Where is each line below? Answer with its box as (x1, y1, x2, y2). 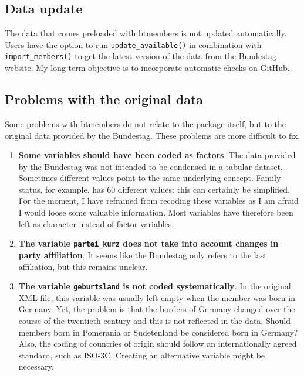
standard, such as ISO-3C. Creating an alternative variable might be (18, 348, 265, 361)
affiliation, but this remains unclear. (18, 260, 148, 272)
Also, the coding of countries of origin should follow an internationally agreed (18, 337, 297, 350)
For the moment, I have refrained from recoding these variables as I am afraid (18, 194, 299, 207)
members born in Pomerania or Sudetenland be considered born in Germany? (18, 326, 298, 338)
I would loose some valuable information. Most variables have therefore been (18, 206, 293, 218)
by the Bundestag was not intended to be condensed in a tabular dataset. (18, 160, 283, 172)
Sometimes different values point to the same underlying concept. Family (18, 172, 281, 184)
